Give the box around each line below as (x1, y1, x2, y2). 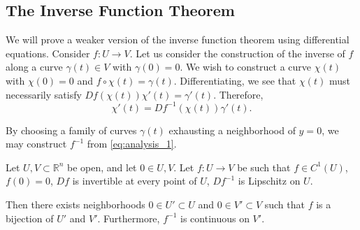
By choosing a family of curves (6, 122, 137, 137)
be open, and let (66, 159, 137, 174)
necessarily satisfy (6, 87, 82, 101)
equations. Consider (6, 45, 90, 60)
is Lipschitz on (238, 173, 301, 188)
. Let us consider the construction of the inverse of (129, 45, 345, 60)
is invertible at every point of (72, 173, 197, 188)
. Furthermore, (97, 210, 160, 225)
